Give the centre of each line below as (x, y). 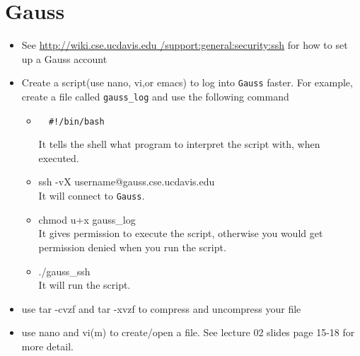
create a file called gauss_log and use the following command (155, 96)
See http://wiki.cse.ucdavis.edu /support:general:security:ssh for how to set (185, 45)
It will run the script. (85, 285)
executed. (59, 157)
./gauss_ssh (64, 271)
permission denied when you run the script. (132, 247)
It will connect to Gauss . (92, 196)
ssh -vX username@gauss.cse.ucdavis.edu (127, 182)
